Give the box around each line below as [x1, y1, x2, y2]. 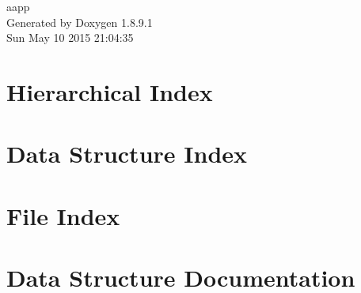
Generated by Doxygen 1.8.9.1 [6, 13, 153, 30]
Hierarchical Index [6, 75, 213, 107]
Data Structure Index [6, 137, 248, 170]
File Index [6, 199, 120, 231]
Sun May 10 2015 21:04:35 [6, 29, 134, 46]
